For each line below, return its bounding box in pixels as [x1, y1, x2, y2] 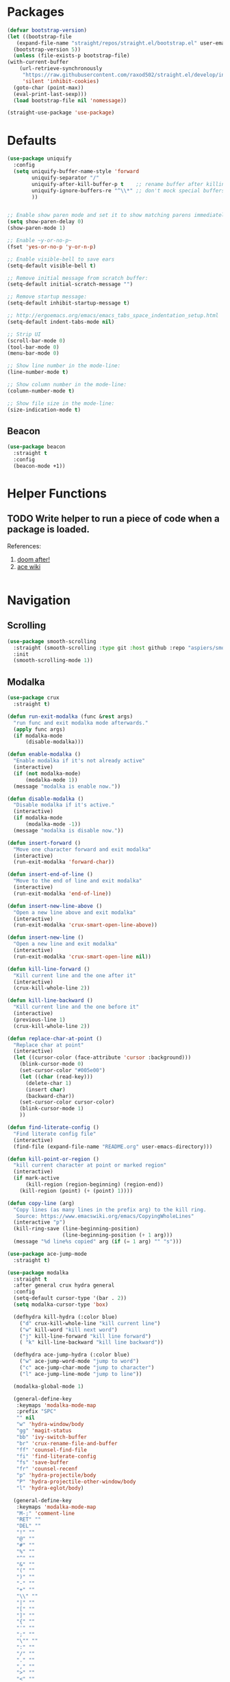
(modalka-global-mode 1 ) [13, 1383, 84, 1390]
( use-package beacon [7, 443, 66, 450]
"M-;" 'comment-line [16, 1510, 75, 1517]
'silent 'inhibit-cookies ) [22, 78, 99, 84]
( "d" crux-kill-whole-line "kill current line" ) [19, 1320, 161, 1327]
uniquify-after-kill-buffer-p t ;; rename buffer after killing [31, 180, 228, 187]
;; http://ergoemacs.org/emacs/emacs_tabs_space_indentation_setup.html [7, 312, 219, 319]
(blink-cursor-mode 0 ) [19, 1061, 84, 1068]
